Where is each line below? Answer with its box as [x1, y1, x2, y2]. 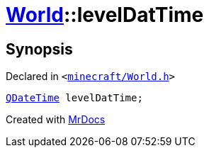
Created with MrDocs [6, 113, 106, 126]
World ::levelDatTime [6, 3, 204, 27]
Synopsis [6, 40, 73, 58]
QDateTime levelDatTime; [6, 92, 143, 104]
